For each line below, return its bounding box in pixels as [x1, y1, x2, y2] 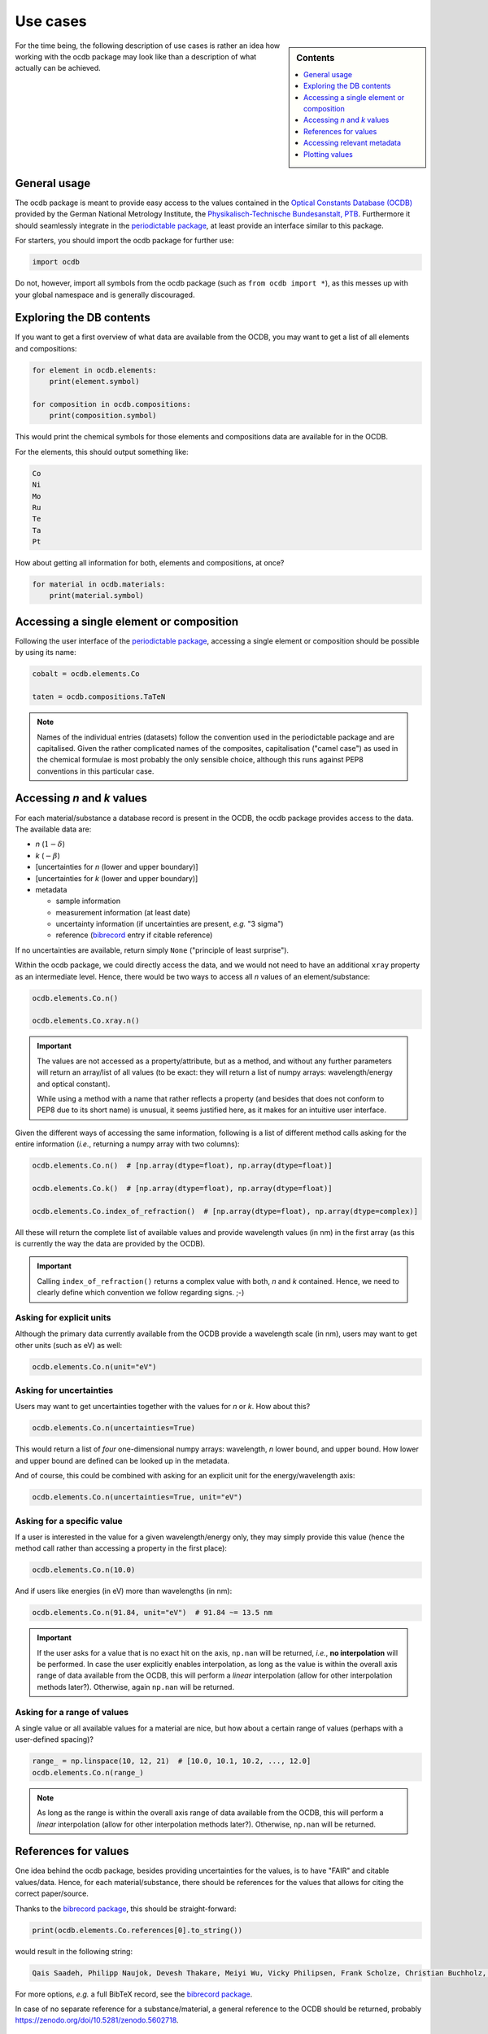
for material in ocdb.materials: [32, 580, 166, 589]
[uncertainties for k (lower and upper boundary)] [35, 873, 198, 883]
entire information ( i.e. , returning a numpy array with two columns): [15, 1139, 240, 1149]
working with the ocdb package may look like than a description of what [15, 51, 257, 61]
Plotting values [303, 149, 353, 159]
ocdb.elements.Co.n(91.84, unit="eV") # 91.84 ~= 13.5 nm [32, 1608, 272, 1617]
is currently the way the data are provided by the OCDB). [15, 1239, 206, 1249]
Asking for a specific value [15, 1515, 123, 1526]
